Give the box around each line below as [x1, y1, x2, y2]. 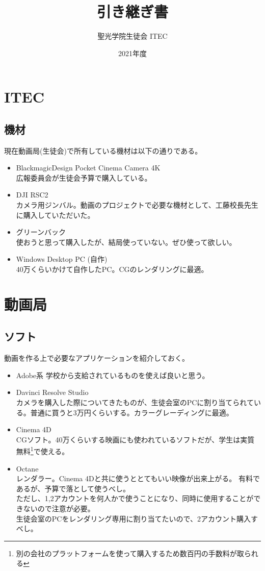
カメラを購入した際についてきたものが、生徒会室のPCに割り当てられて [16, 397, 254, 407]
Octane [16, 463, 39, 474]
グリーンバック [16, 227, 66, 237]
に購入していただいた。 [16, 209, 95, 220]
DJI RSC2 [16, 189, 48, 200]
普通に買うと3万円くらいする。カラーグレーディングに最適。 [30, 407, 233, 417]
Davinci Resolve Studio [16, 387, 89, 398]
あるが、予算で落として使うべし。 [16, 483, 130, 493]
